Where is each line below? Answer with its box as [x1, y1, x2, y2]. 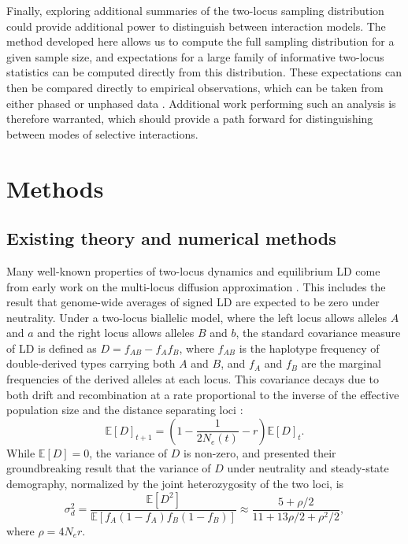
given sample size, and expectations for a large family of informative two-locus [6, 48, 384, 65]
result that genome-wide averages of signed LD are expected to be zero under [6, 294, 380, 310]
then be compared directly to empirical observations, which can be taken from [6, 79, 384, 95]
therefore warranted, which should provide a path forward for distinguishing [6, 110, 373, 127]
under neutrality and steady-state [227, 460, 389, 476]
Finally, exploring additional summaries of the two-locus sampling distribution [6, 2, 384, 18]
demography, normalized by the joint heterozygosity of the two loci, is [6, 476, 344, 492]
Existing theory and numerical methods [6, 226, 336, 250]
